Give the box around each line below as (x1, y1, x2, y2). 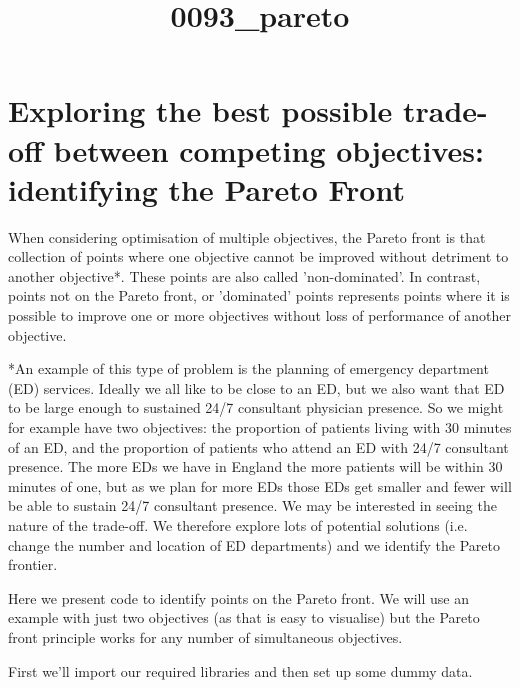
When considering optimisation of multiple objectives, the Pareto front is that (8, 226, 486, 247)
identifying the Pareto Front (8, 168, 405, 209)
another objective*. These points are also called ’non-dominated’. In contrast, (8, 265, 481, 286)
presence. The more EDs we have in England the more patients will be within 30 (8, 456, 503, 477)
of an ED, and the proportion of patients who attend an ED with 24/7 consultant (8, 436, 509, 457)
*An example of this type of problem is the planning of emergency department (8, 358, 489, 379)
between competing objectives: (53, 129, 484, 170)
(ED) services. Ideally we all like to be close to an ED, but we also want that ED (8, 377, 505, 398)
